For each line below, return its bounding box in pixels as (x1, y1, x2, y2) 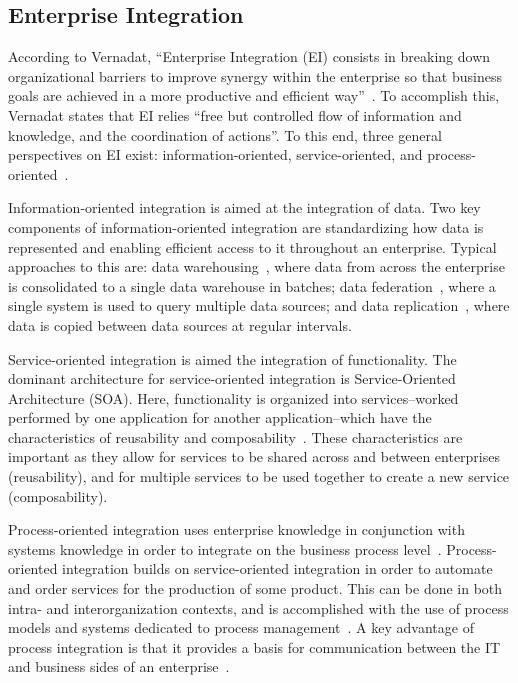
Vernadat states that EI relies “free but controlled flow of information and (8, 104, 462, 125)
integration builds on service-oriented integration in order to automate (62, 558, 493, 579)
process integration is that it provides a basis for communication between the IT (8, 636, 501, 657)
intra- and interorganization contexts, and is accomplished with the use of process (8, 597, 509, 618)
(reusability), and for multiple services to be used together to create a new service (8, 466, 510, 487)
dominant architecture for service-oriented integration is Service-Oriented (8, 368, 456, 389)
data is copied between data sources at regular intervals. (8, 314, 352, 335)
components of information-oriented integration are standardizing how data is (8, 216, 484, 237)
